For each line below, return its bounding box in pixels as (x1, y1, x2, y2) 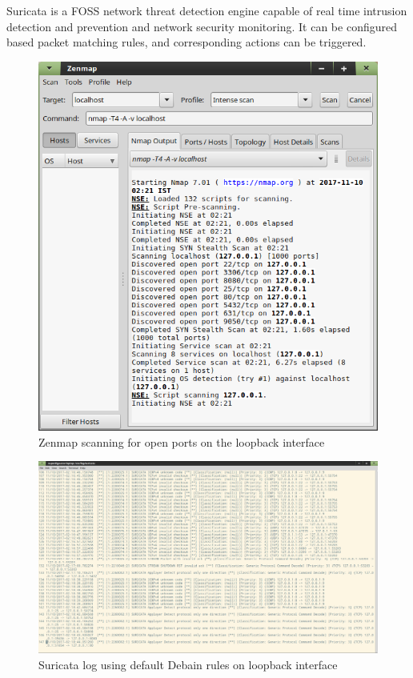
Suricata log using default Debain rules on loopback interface (38, 656, 338, 672)
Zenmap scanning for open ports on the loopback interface (38, 433, 325, 450)
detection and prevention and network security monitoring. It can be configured (6, 18, 397, 34)
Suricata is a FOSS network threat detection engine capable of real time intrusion (6, 2, 407, 18)
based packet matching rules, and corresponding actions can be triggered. (6, 34, 367, 50)
